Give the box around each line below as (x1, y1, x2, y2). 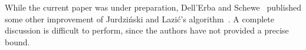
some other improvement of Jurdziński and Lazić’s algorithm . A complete (5, 12, 274, 25)
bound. (5, 35, 30, 48)
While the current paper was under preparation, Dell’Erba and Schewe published (5, 1, 301, 13)
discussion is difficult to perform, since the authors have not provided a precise (5, 24, 289, 36)
